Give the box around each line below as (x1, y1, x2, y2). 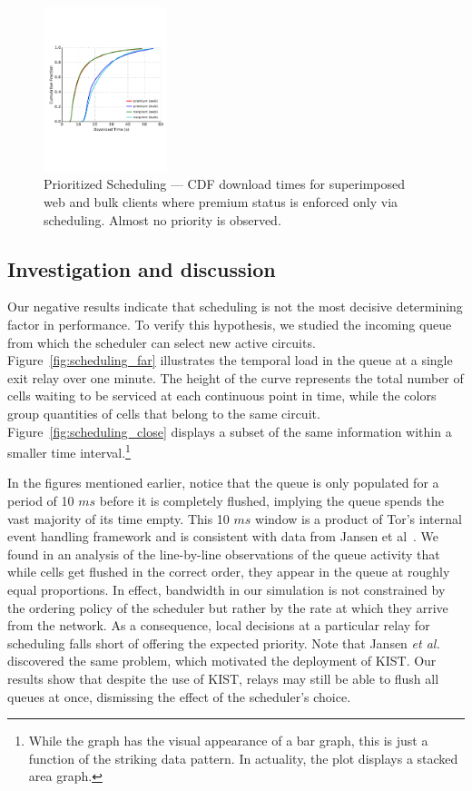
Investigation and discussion (7, 254, 276, 282)
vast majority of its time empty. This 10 (7, 509, 230, 528)
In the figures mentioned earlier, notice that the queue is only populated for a (7, 473, 439, 492)
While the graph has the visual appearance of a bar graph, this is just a (28, 731, 428, 750)
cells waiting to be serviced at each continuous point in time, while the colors (7, 386, 437, 405)
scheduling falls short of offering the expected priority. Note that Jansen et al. (7, 633, 440, 652)
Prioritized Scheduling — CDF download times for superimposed (44, 174, 406, 193)
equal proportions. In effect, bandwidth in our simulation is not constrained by (7, 580, 446, 599)
